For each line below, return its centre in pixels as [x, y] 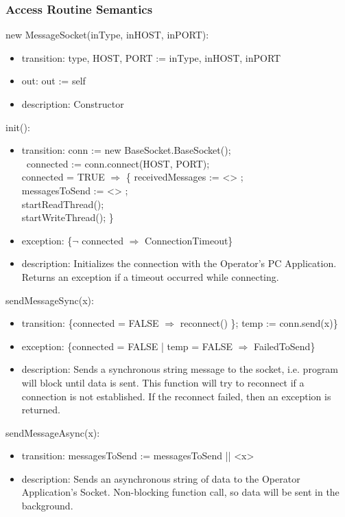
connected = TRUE [63, 177]
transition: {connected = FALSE [90, 323]
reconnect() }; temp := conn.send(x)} [259, 323]
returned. [41, 410]
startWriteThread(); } [68, 217]
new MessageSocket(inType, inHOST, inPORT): [107, 35]
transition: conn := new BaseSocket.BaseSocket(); [126, 150]
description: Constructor [73, 104]
